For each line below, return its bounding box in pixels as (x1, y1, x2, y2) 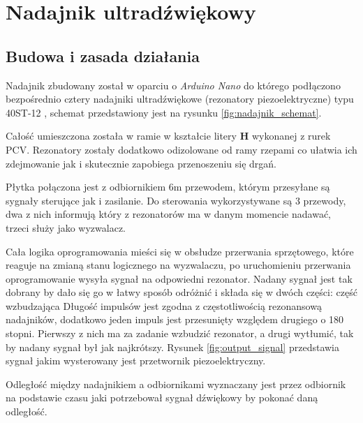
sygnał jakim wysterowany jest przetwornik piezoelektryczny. (6, 353, 266, 368)
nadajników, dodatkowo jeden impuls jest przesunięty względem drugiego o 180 (6, 312, 344, 327)
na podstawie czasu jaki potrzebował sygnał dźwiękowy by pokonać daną (6, 390, 318, 405)
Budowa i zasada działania (6, 45, 200, 66)
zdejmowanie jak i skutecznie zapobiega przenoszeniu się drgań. (6, 156, 277, 170)
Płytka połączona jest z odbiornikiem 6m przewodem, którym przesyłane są (6, 179, 330, 194)
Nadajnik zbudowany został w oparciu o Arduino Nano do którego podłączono (6, 77, 341, 92)
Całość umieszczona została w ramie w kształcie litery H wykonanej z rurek (6, 128, 331, 143)
